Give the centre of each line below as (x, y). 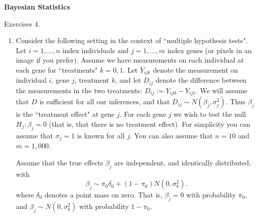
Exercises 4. (22, 23)
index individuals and (96, 50)
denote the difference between (201, 80)
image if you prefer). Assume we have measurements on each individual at (130, 60)
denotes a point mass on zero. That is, (103, 194)
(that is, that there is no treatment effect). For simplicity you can (150, 124)
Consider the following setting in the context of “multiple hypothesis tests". (132, 40)
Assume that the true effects (59, 162)
